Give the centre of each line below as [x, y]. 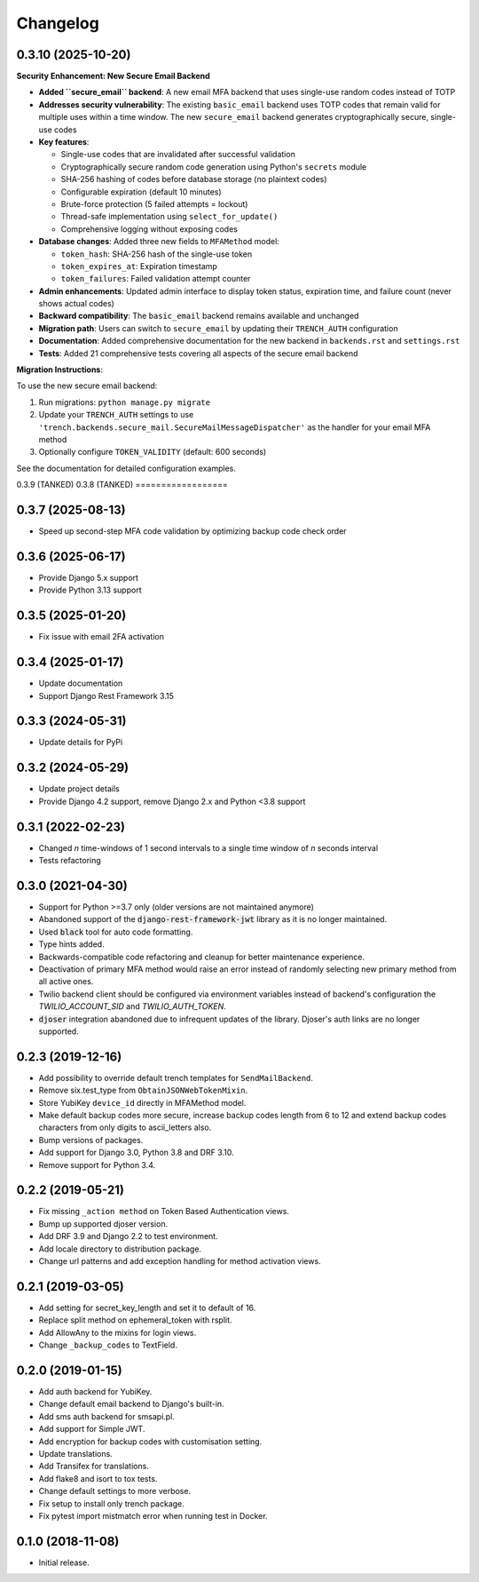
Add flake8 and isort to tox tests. [98, 1478]
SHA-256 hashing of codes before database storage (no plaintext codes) [194, 179]
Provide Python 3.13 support [90, 590]
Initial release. [64, 1562]
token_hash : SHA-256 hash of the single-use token [157, 254]
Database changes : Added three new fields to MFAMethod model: [159, 242]
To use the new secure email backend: [87, 386]
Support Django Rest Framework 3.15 [106, 696]
